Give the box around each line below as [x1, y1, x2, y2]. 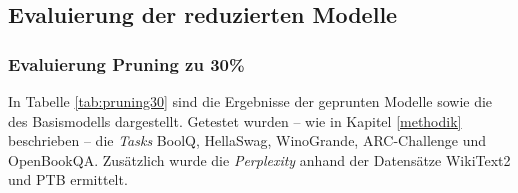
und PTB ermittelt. [8, 169, 128, 190]
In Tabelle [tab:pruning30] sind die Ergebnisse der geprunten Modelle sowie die [8, 91, 493, 111]
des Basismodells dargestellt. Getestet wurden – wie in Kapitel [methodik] [8, 110, 462, 131]
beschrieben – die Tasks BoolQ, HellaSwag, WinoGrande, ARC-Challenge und [8, 130, 487, 151]
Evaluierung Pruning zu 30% [8, 51, 245, 76]
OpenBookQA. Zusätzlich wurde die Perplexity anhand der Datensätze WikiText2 [8, 149, 511, 170]
